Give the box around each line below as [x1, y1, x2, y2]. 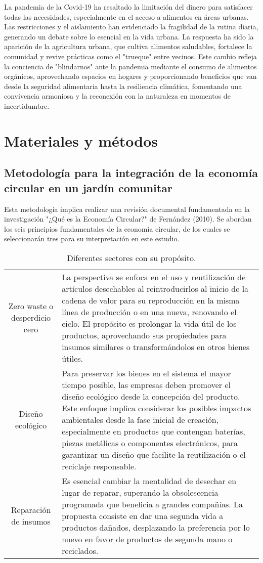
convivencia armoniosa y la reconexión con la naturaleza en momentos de [4, 91, 231, 101]
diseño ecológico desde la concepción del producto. [62, 390, 240, 402]
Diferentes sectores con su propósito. [67, 251, 196, 264]
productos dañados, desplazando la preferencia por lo [62, 521, 250, 533]
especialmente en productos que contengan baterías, [62, 425, 245, 437]
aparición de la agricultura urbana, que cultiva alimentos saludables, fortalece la [4, 41, 252, 52]
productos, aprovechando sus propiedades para [62, 329, 227, 341]
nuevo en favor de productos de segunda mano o [62, 533, 233, 545]
